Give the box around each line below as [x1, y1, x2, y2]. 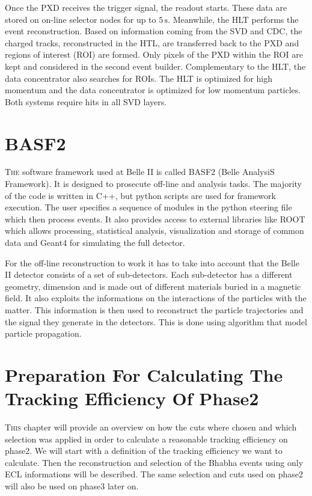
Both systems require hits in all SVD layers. [5, 95, 167, 108]
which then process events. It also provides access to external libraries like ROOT [5, 212, 305, 225]
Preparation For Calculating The [5, 362, 283, 387]
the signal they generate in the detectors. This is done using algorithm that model [5, 315, 307, 328]
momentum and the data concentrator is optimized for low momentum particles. [5, 84, 301, 96]
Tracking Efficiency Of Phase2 [5, 386, 259, 411]
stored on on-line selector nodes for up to [5, 13, 156, 25]
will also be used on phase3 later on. [5, 480, 139, 492]
